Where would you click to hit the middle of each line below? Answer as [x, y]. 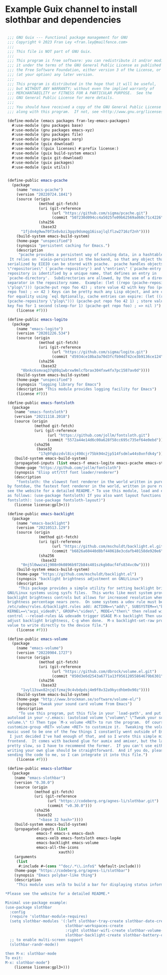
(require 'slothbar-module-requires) [49, 917]
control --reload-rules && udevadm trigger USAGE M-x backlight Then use [85, 616]
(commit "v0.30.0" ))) [70, 806]
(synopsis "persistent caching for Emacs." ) [63, 246]
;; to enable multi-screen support [46, 940]
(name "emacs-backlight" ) [43, 523]
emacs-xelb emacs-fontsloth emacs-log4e [79, 838]
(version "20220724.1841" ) [44, 195]
